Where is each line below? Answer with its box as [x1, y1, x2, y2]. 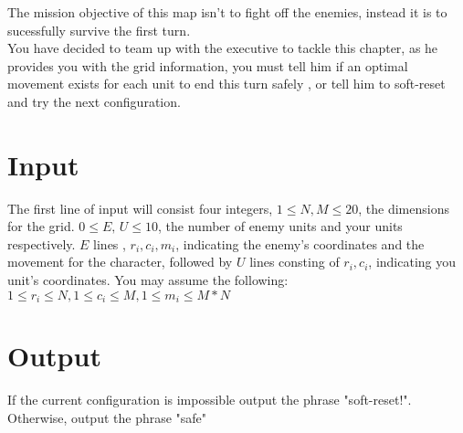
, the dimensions [358, 198, 449, 217]
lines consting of [249, 252, 340, 271]
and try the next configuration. [7, 91, 181, 111]
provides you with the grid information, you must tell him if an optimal [7, 56, 408, 75]
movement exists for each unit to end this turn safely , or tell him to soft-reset [7, 74, 446, 93]
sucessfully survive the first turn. [7, 20, 191, 39]
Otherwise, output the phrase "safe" [7, 407, 207, 427]
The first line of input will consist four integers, [7, 198, 273, 217]
